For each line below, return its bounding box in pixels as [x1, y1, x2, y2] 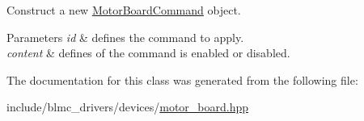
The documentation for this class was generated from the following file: [6, 71, 358, 88]
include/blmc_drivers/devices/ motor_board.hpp [6, 98, 249, 115]
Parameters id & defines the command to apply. [6, 28, 244, 45]
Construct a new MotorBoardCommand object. [6, 2, 241, 18]
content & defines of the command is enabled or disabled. [6, 44, 290, 61]
